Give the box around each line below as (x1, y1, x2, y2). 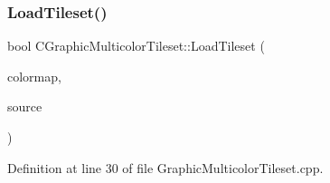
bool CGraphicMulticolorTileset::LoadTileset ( (7, 36, 265, 55)
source (7, 97, 42, 116)
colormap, (7, 66, 61, 85)
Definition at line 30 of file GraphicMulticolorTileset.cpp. (7, 158, 324, 177)
